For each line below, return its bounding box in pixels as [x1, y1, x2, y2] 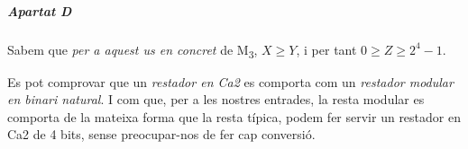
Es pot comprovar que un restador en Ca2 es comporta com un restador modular [7, 72, 454, 91]
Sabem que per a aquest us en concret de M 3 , [7, 39, 258, 61]
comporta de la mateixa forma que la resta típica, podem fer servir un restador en [7, 107, 461, 126]
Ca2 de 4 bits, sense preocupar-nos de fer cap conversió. [7, 125, 316, 144]
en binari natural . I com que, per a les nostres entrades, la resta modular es [7, 90, 425, 109]
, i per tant [296, 39, 357, 58]
